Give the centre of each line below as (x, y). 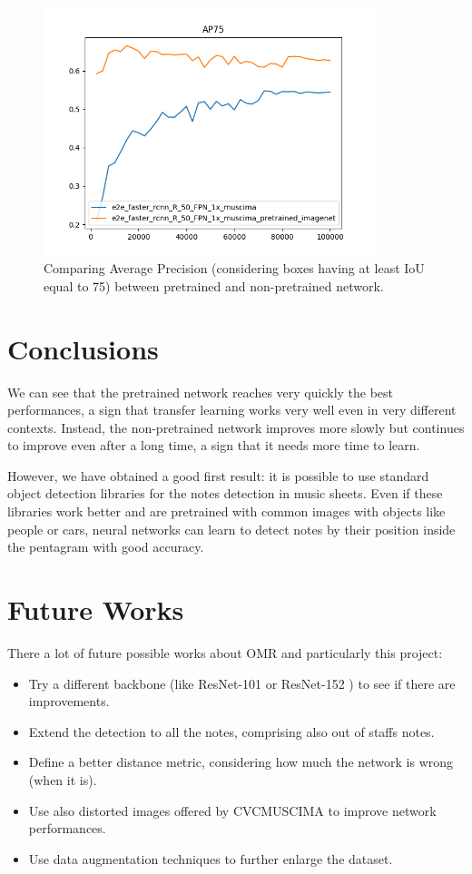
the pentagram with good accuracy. (106, 547)
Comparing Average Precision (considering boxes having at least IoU (234, 268)
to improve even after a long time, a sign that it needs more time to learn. (214, 445)
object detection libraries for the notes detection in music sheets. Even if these (225, 493)
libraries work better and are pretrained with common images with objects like (226, 511)
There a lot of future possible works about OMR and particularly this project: (225, 652)
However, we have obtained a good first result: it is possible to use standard (218, 475)
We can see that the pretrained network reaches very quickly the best (201, 392)
